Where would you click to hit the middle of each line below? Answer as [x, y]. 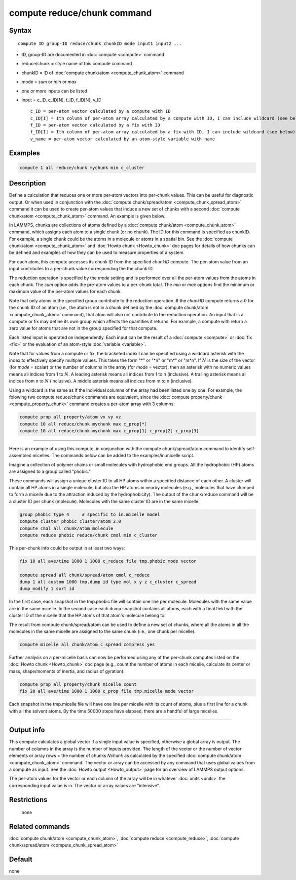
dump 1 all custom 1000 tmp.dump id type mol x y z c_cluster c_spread [108, 582]
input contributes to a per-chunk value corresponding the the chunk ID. [81, 269]
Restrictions [28, 800]
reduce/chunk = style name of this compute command [77, 64]
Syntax [20, 30]
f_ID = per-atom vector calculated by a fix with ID [95, 125]
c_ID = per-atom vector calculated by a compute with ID [101, 111]
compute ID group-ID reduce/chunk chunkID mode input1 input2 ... [100, 43]
